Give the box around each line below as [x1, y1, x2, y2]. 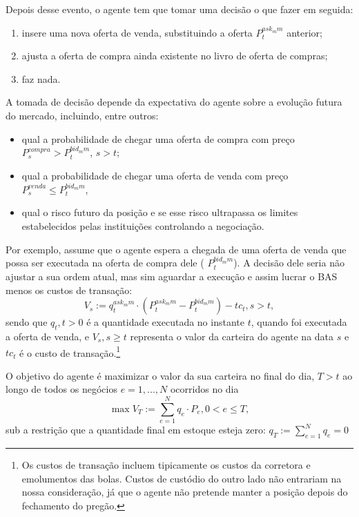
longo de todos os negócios [6, 382, 117, 396]
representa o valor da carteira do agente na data [130, 329, 334, 343]
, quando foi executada [251, 315, 347, 329]
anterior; [287, 25, 322, 39]
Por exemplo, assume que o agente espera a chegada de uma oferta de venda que [6, 242, 347, 256]
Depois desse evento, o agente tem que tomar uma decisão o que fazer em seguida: [6, 2, 353, 16]
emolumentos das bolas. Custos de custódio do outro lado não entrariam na [21, 471, 342, 485]
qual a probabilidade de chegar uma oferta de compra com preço [21, 131, 295, 146]
